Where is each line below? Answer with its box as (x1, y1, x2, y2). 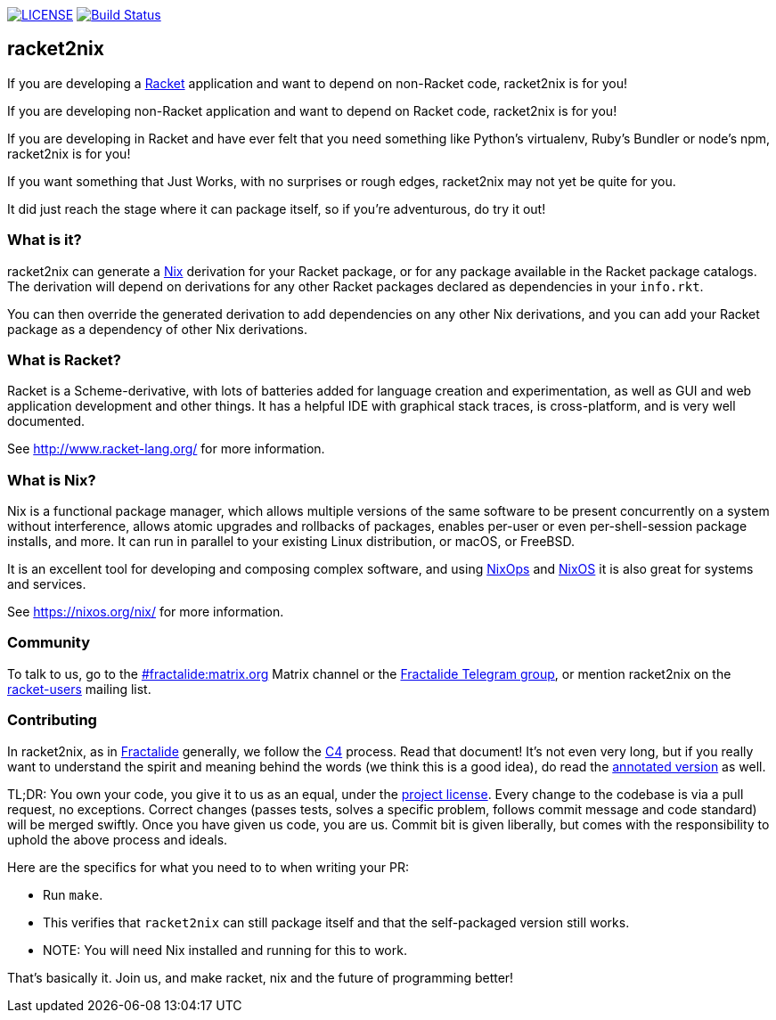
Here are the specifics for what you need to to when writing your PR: (7, 859, 410, 875)
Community (7, 633, 90, 652)
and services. (7, 576, 86, 592)
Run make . (43, 886, 103, 902)
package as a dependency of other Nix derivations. (7, 321, 307, 337)
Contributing (7, 711, 97, 730)
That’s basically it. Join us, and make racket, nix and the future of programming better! (7, 969, 514, 985)
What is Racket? (7, 350, 121, 369)
